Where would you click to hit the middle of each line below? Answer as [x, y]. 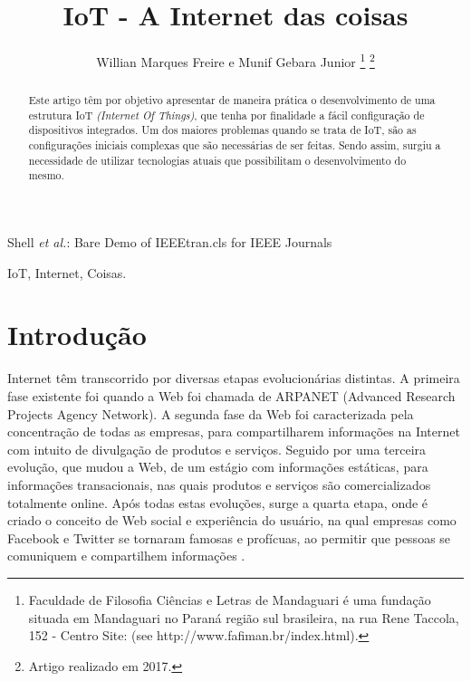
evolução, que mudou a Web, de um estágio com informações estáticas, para [218, 467]
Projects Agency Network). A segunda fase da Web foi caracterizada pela [211, 413]
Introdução [77, 335]
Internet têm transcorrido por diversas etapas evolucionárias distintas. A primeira [234, 378]
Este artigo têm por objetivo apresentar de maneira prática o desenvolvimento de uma [232, 100]
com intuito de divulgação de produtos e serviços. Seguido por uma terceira [217, 449]
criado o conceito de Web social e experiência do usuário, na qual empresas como [232, 520]
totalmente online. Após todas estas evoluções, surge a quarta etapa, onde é [218, 502]
